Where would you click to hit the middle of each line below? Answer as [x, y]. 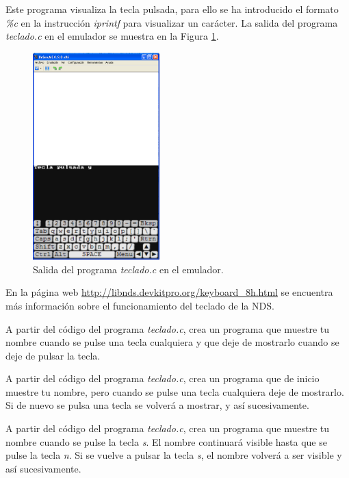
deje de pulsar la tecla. [53, 355]
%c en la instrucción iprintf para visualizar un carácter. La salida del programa [172, 22]
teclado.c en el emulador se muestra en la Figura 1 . [112, 36]
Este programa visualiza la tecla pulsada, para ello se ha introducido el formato [172, 9]
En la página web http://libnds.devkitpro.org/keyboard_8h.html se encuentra [169, 292]
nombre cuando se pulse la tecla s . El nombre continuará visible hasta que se [166, 441]
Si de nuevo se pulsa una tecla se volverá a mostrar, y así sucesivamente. [157, 405]
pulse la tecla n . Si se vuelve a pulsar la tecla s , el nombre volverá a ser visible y [174, 455]
